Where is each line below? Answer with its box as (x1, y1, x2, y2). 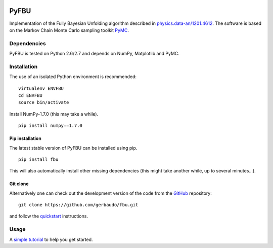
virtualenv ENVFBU (18, 85, 64, 91)
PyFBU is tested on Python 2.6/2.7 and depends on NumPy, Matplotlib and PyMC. (9, 51, 179, 57)
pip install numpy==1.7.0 (18, 123, 83, 129)
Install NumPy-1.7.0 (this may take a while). (9, 111, 99, 117)
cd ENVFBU (18, 92, 42, 98)
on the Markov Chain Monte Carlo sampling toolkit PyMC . (9, 27, 129, 33)
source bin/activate (18, 99, 69, 105)
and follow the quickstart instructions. (9, 213, 88, 219)
